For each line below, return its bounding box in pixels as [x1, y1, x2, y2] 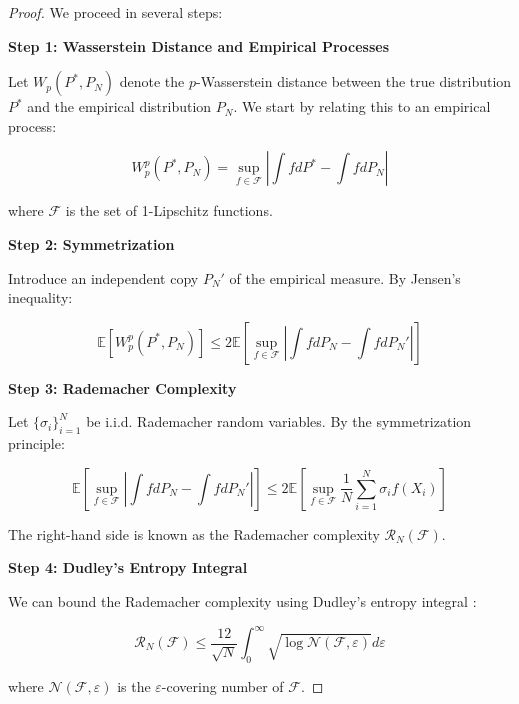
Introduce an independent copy [8, 267, 199, 288]
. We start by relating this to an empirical [233, 96, 491, 117]
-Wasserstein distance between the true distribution [196, 71, 512, 92]
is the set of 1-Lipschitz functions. [65, 200, 273, 221]
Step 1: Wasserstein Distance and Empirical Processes [8, 35, 389, 56]
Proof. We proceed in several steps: [8, 2, 223, 22]
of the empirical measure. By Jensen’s [229, 267, 461, 288]
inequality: [8, 287, 73, 308]
